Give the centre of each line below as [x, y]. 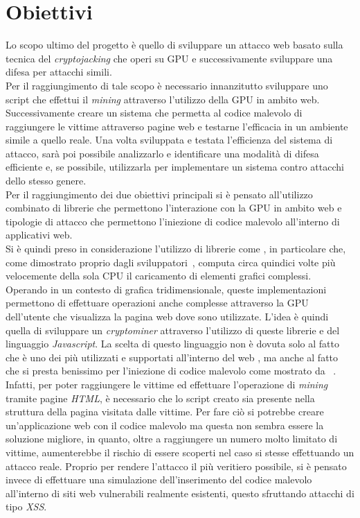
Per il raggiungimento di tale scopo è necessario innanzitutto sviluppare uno [167, 85]
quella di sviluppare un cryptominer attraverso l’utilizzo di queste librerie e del [173, 330]
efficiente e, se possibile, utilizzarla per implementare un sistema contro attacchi [175, 167]
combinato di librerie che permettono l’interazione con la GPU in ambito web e [174, 208]
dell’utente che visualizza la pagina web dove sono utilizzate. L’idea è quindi [167, 316]
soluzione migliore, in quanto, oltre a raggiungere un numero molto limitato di [172, 439]
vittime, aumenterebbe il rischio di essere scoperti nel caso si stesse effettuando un [180, 452]
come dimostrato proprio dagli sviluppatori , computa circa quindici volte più [171, 262]
